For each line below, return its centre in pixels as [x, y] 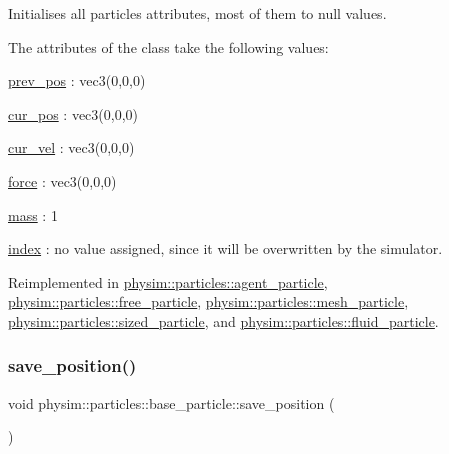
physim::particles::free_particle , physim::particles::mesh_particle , [208, 301]
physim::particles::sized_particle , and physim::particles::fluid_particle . [223, 320]
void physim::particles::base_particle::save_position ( [171, 402]
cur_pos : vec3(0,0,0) [73, 113]
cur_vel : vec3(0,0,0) [71, 147]
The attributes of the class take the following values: [168, 46]
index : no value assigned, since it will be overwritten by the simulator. [225, 248]
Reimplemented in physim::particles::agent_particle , [168, 281]
